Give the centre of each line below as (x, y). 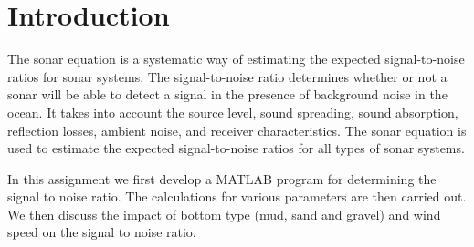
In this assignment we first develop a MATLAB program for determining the (222, 178)
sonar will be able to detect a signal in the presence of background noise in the (227, 94)
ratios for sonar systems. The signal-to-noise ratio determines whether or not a (227, 76)
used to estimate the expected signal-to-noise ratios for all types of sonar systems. (236, 148)
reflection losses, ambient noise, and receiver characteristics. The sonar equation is (237, 130)
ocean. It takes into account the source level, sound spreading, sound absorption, (233, 112)
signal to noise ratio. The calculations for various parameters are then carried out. (237, 196)
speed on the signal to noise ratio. (102, 232)
